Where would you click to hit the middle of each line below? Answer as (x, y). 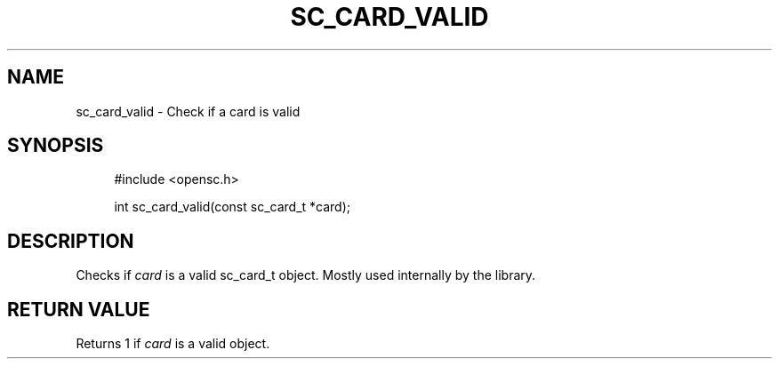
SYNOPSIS (56, 146)
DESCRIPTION (71, 241)
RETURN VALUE (79, 309)
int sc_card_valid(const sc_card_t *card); (232, 207)
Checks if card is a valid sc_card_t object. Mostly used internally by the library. (306, 275)
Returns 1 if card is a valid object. (173, 344)
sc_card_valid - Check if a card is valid (188, 111)
